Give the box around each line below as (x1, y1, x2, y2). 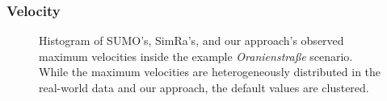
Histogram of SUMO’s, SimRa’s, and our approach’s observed (39, 32, 344, 49)
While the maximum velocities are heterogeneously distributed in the (39, 63, 381, 80)
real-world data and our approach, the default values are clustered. (39, 79, 369, 95)
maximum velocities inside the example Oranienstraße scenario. (39, 47, 353, 64)
